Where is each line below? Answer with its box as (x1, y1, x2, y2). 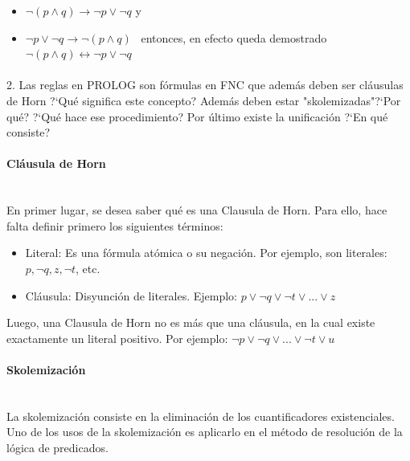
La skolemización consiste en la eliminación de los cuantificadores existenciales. (6, 407, 395, 424)
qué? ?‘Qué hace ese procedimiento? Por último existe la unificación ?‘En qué (6, 108, 388, 124)
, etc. (76, 259, 100, 276)
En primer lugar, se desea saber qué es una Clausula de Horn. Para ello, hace (6, 202, 387, 218)
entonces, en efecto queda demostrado (141, 29, 327, 46)
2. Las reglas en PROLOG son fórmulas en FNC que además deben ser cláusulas (6, 76, 404, 93)
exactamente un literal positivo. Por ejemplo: (6, 329, 228, 346)
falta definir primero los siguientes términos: (6, 217, 223, 234)
